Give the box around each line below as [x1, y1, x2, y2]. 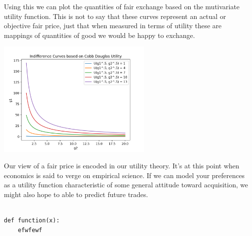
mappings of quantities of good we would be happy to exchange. [4, 30, 195, 40]
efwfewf [18, 226, 42, 234]
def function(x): [4, 217, 60, 224]
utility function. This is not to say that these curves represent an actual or [4, 11, 226, 21]
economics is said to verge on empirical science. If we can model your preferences [4, 170, 245, 180]
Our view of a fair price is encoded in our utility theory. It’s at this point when [4, 160, 239, 170]
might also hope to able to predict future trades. [4, 189, 148, 199]
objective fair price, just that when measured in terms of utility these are [4, 20, 222, 31]
